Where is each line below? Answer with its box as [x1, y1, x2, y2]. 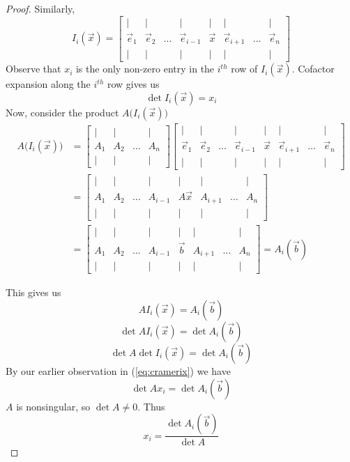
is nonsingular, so [16, 399, 91, 413]
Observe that [6, 61, 61, 76]
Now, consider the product [6, 105, 119, 119]
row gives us [107, 77, 160, 91]
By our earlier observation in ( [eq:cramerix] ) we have [6, 364, 231, 378]
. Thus [137, 399, 165, 413]
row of [231, 61, 258, 76]
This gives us [6, 285, 61, 300]
